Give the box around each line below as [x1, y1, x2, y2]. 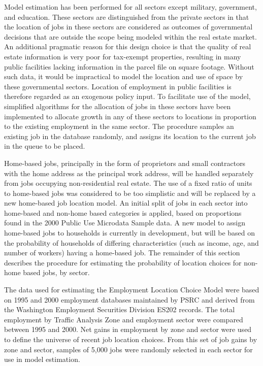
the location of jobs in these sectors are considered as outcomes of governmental [4, 21, 253, 32]
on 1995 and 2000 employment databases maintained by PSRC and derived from [4, 294, 255, 305]
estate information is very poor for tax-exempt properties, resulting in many [4, 51, 241, 61]
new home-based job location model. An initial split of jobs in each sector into [4, 197, 248, 208]
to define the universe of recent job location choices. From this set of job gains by [4, 334, 257, 344]
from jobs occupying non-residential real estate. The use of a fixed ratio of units [4, 178, 252, 188]
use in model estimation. [4, 354, 80, 364]
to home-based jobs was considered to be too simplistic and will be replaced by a [4, 187, 256, 198]
